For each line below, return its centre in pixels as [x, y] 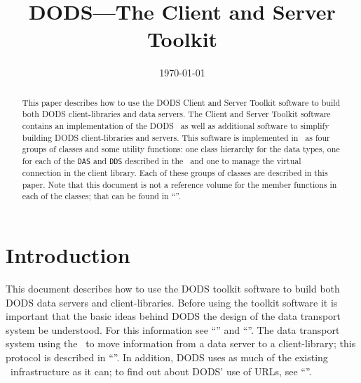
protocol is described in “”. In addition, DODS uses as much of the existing [167, 357]
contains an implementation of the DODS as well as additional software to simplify [176, 126]
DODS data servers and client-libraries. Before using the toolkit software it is [172, 302]
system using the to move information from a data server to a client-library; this [181, 343]
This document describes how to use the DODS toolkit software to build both [173, 289]
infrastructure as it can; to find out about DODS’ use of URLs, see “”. [161, 371]
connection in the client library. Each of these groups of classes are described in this [175, 173]
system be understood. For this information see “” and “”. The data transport [173, 329]
